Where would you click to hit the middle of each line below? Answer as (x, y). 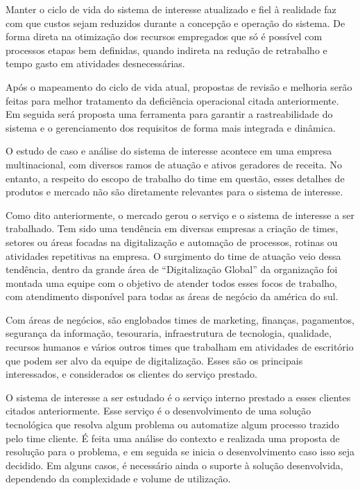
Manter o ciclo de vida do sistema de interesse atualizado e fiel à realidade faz (171, 9)
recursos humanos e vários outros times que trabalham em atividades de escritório (180, 347)
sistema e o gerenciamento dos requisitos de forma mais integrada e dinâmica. (171, 127)
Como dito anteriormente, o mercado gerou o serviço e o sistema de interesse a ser (180, 215)
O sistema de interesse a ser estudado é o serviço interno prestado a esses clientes (178, 397)
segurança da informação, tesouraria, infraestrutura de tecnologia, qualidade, (169, 333)
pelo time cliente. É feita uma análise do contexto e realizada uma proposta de (173, 438)
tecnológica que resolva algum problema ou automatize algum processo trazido (172, 425)
